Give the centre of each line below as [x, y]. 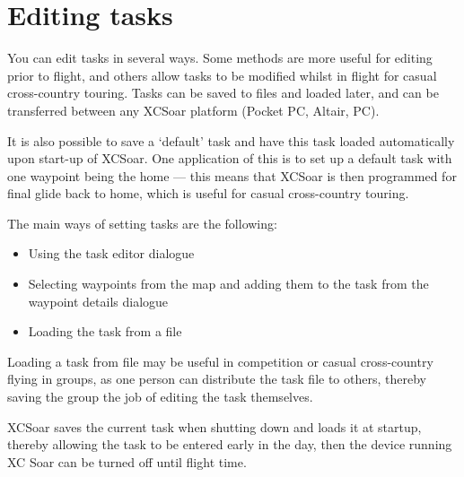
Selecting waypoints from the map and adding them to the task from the [228, 284]
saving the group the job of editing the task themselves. [160, 397]
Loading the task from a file [105, 331]
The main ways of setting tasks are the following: [142, 223]
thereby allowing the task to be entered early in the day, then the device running [230, 444]
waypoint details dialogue [98, 301]
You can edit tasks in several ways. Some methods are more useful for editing [220, 58]
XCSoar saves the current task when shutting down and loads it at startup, [214, 426]
